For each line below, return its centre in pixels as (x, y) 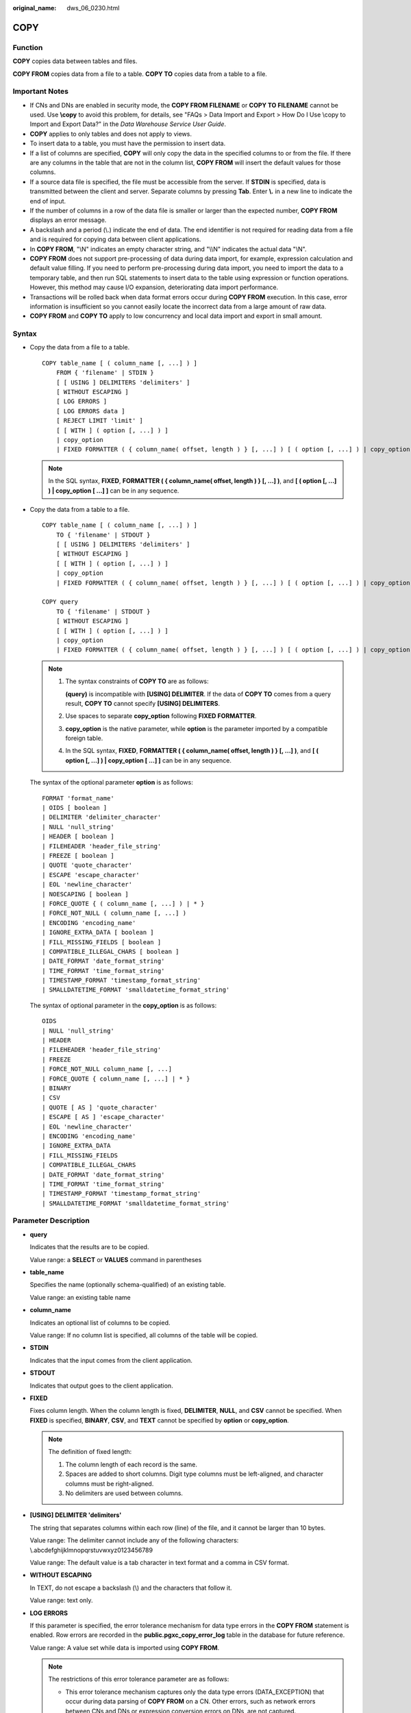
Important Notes (40, 91)
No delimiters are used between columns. (124, 1493)
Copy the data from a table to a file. (80, 509)
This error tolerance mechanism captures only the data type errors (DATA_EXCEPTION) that (195, 1692)
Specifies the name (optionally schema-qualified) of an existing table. (128, 1285)
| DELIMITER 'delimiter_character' (102, 817)
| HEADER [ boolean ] (78, 837)
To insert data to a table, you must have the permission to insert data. (128, 143)
